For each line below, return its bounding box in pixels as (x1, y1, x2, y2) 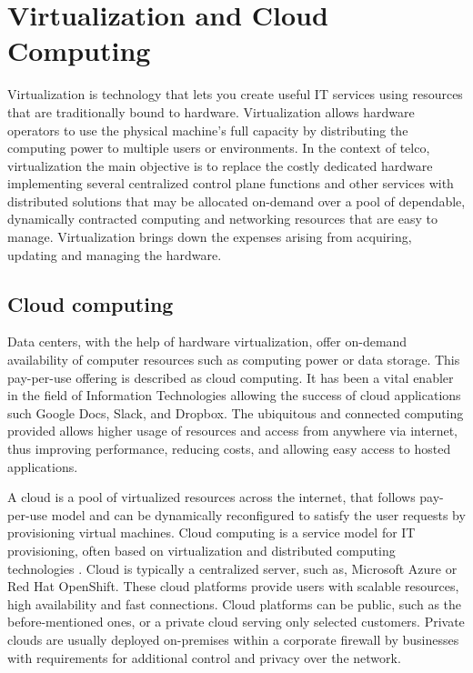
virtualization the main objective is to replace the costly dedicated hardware (7, 156, 433, 175)
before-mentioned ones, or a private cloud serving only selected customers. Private (7, 612, 465, 631)
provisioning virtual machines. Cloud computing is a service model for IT (7, 523, 416, 542)
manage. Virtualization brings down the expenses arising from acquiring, (7, 227, 412, 246)
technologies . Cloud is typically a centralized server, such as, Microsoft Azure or (7, 558, 458, 578)
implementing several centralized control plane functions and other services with (7, 174, 454, 193)
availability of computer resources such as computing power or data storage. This (7, 350, 460, 369)
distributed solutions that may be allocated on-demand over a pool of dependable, (7, 191, 466, 210)
